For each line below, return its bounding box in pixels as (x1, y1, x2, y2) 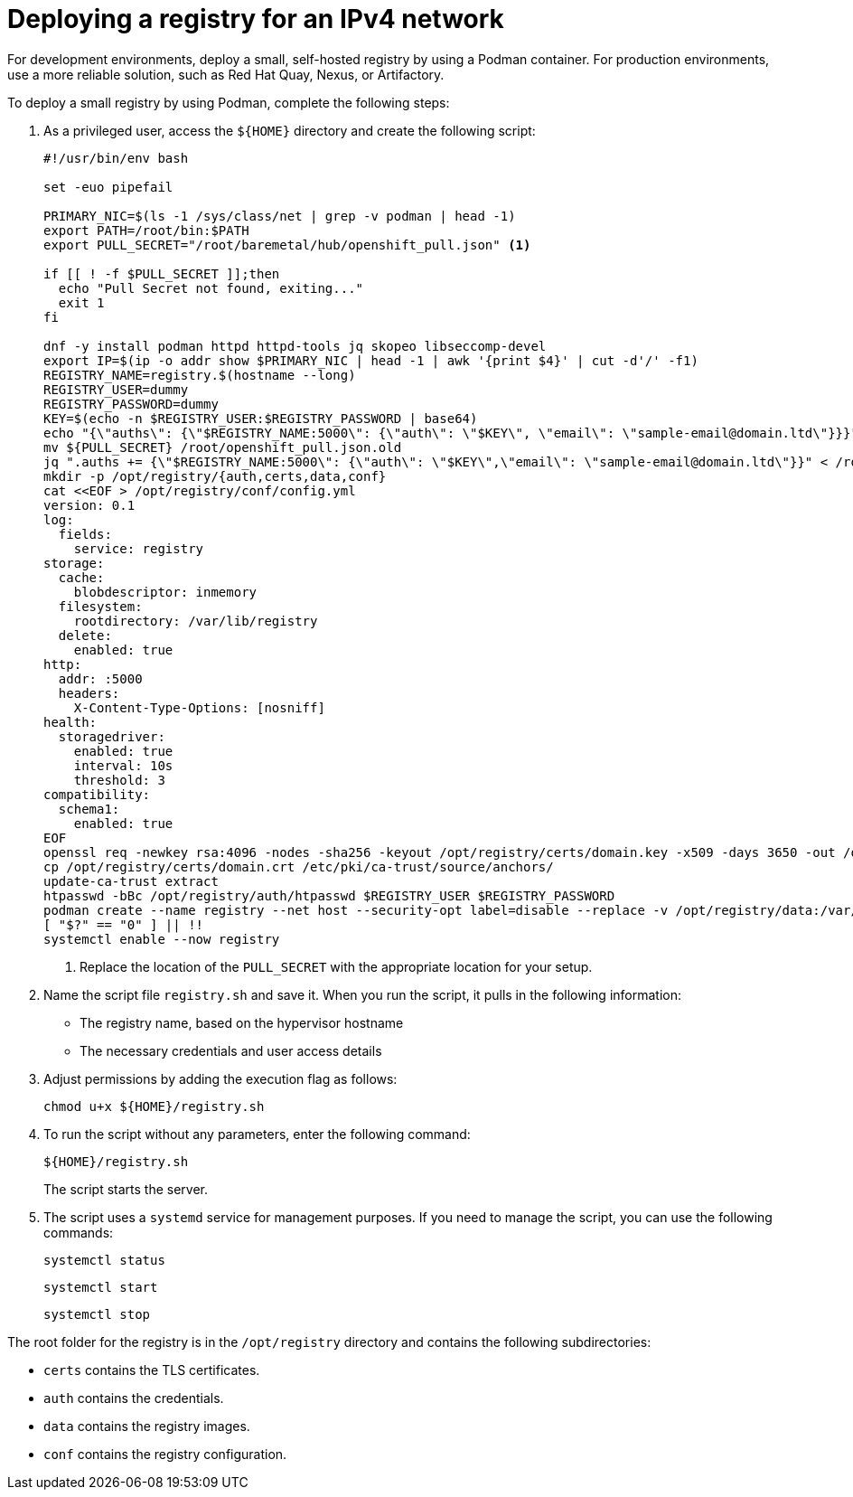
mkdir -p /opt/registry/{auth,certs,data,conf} (43, 468, 387, 484)
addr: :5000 (58, 671, 143, 686)
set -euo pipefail (43, 179, 173, 194)
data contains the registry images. (43, 1417, 250, 1434)
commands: (43, 1224, 114, 1240)
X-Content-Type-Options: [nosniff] (73, 700, 325, 715)
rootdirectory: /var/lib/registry (73, 613, 318, 628)
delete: (58, 627, 112, 643)
